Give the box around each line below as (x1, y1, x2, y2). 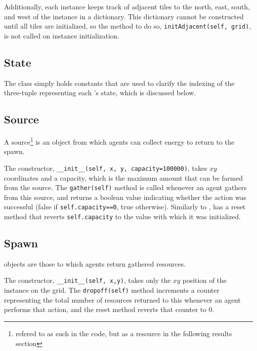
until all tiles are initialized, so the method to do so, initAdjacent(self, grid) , (4, 21, 251, 31)
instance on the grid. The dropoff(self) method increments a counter (4, 285, 219, 295)
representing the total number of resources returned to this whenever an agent (4, 294, 241, 305)
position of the (182, 275, 227, 285)
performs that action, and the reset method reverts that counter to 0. (4, 304, 214, 314)
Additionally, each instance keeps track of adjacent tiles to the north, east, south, (4, 1, 250, 11)
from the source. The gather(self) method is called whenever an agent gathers (4, 182, 247, 193)
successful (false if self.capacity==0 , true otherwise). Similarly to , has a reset (4, 201, 246, 212)
